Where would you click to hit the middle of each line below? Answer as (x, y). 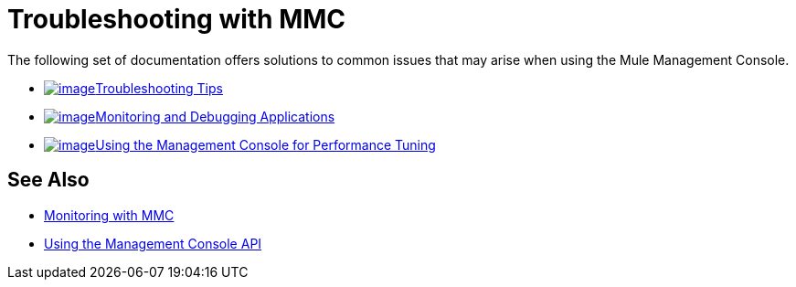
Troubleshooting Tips (159, 88)
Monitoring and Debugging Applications (215, 116)
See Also (48, 180)
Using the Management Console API (153, 243)
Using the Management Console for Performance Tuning (265, 144)
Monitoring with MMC (109, 215)
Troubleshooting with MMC (177, 19)
